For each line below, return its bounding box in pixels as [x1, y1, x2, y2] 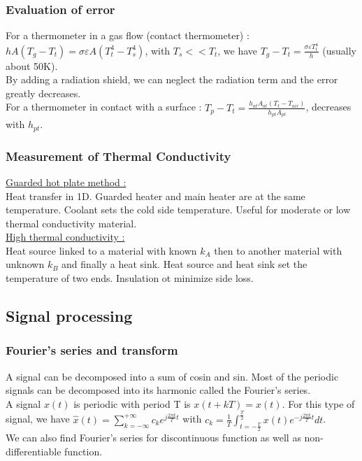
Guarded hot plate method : [6, 174, 126, 189]
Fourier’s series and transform [6, 341, 178, 359]
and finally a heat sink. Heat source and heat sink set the [61, 257, 307, 271]
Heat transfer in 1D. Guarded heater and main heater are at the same [6, 188, 305, 203]
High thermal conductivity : [6, 229, 125, 244]
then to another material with [214, 243, 342, 257]
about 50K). [6, 58, 58, 73]
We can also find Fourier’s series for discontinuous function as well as [6, 430, 301, 444]
